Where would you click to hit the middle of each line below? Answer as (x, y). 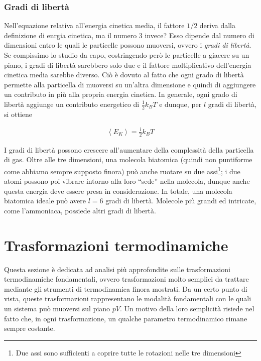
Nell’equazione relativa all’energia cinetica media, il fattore (94, 25)
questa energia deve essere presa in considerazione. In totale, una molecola (118, 191)
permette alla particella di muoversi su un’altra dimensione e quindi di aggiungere (130, 84)
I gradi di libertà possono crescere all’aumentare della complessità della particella (129, 149)
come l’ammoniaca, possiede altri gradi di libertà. (80, 210)
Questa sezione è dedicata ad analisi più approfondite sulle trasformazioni (117, 269)
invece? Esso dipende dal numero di (200, 35)
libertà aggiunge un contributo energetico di (72, 104)
